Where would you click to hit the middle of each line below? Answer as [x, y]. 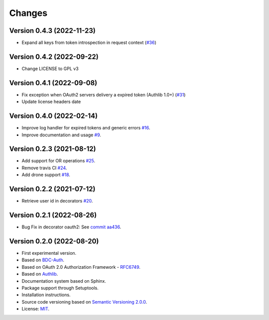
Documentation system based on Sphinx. [64, 281]
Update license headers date [51, 102]
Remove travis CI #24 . [44, 168]
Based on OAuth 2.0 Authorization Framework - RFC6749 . [81, 267]
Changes [28, 13]
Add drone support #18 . [46, 175]
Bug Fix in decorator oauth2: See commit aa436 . [71, 227]
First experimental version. [49, 253]
